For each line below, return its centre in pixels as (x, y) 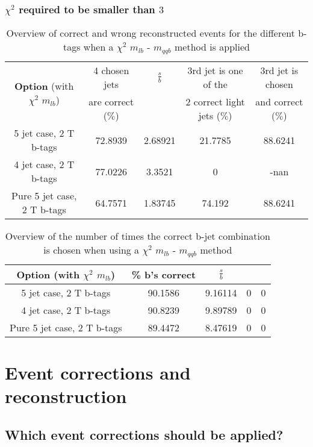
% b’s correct (164, 275)
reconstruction (66, 396)
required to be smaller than (87, 9)
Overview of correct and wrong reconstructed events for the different (151, 33)
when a (98, 47)
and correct (279, 102)
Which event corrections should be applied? (144, 435)
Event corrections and (98, 373)
